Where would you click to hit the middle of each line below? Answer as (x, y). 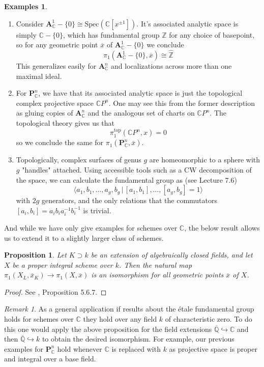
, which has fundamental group (111, 34)
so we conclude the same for (60, 142)
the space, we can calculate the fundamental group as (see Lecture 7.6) (126, 179)
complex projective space (55, 103)
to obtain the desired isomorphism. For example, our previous (138, 339)
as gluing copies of (45, 113)
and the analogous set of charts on (141, 113)
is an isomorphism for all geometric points (157, 275)
